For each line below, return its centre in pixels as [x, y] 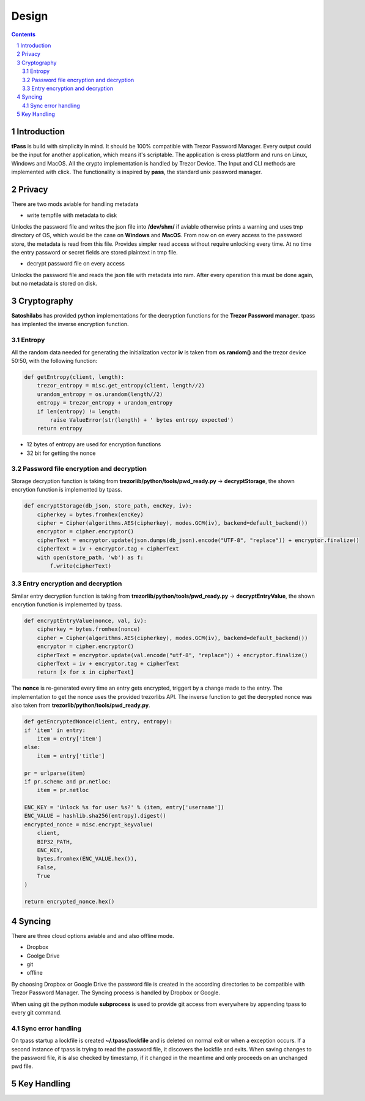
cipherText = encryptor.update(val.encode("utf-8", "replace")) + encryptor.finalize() [172, 655]
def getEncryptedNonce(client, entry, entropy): [98, 722]
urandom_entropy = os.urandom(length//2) [100, 394]
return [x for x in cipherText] [86, 672]
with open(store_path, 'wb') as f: [90, 557]
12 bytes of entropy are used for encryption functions [94, 444]
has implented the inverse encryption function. [70, 324]
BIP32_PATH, [55, 842]
